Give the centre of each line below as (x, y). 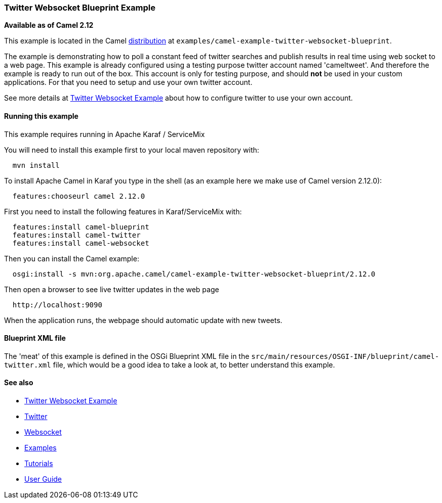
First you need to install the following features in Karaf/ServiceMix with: (123, 211)
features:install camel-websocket (81, 243)
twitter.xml (28, 365)
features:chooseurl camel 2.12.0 (79, 196)
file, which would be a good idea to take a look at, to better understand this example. (194, 364)
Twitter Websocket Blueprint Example (80, 8)
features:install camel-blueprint (81, 227)
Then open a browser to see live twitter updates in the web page (112, 289)
